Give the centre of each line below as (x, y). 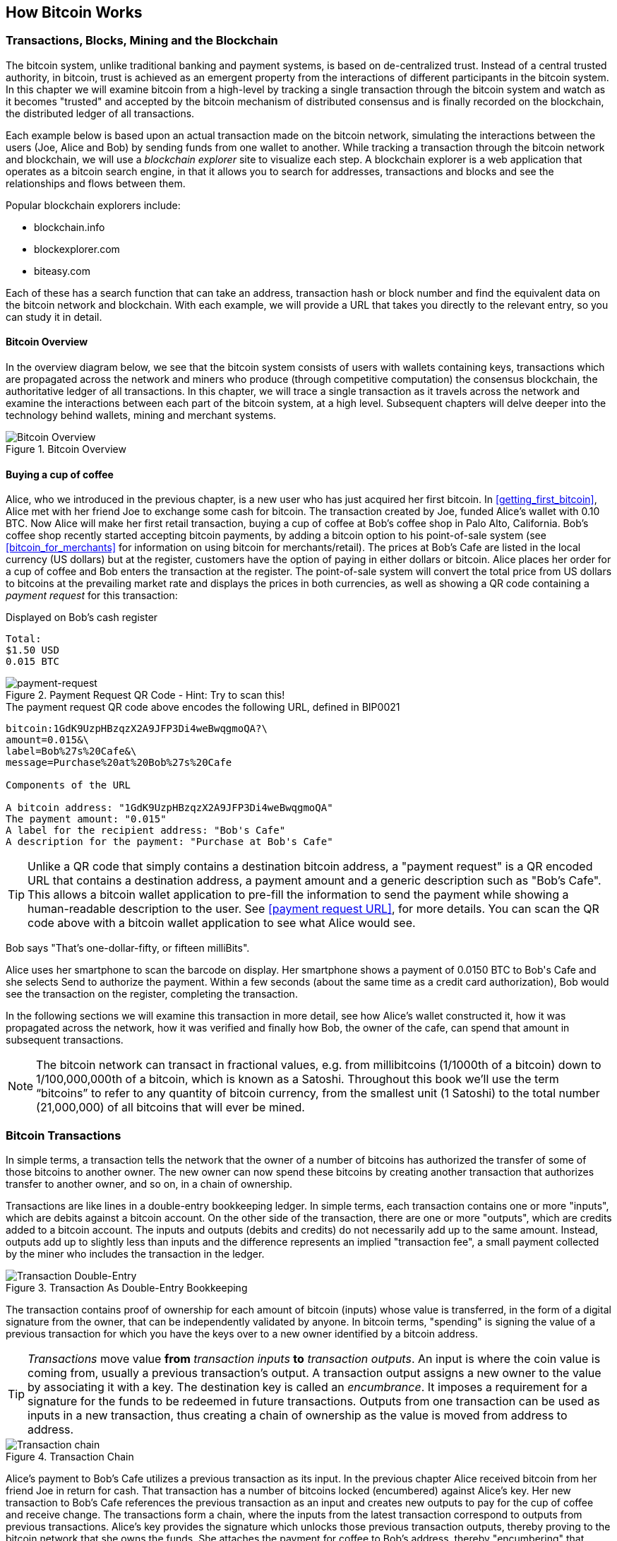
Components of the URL (68, 785)
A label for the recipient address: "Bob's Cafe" (146, 831)
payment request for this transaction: (92, 596)
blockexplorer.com (77, 249)
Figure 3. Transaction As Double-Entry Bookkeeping (127, 1287)
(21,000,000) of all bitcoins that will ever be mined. (170, 1108)
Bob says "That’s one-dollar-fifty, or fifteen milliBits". (128, 948)
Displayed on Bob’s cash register (82, 618)
